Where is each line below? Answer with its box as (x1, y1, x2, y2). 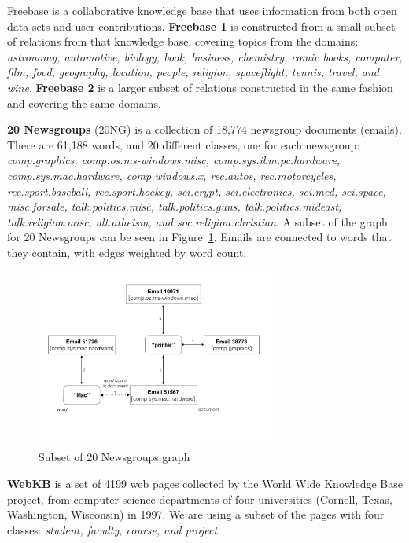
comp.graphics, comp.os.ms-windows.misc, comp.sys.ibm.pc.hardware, (7, 152, 341, 168)
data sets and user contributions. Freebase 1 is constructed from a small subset (7, 17, 396, 34)
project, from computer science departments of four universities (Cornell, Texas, (7, 490, 392, 507)
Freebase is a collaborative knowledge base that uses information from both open (7, 2, 397, 18)
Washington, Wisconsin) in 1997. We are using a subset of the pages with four (7, 506, 385, 523)
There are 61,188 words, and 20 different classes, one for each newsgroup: (7, 136, 360, 152)
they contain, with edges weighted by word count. (7, 244, 247, 260)
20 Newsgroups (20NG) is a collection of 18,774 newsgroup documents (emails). (7, 121, 402, 138)
